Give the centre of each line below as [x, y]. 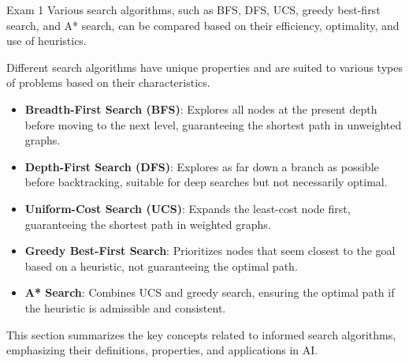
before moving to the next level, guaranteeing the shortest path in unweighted [213, 124]
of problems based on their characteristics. [108, 82]
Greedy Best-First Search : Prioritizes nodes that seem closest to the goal [210, 251]
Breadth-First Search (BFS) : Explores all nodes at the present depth [201, 109]
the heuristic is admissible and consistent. [125, 307]
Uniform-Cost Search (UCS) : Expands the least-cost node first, [188, 208]
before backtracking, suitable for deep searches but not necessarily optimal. [206, 182]
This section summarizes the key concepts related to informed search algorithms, [201, 334]
